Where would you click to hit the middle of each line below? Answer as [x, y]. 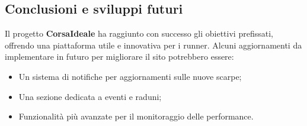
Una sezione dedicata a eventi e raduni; [90, 96]
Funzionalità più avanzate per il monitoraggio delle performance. [136, 116]
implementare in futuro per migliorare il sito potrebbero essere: [119, 56]
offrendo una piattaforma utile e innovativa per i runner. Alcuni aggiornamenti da [153, 45]
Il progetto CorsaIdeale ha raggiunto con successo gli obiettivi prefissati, [139, 33]
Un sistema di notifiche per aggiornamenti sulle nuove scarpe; [130, 76]
